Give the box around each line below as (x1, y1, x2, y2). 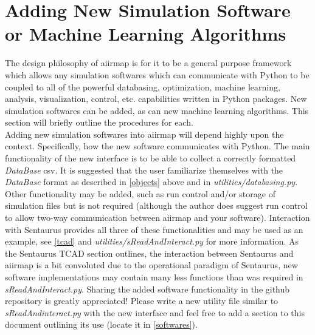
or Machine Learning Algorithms (5, 21, 286, 46)
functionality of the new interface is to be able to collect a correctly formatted (5, 152, 296, 164)
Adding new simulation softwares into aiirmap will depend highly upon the (5, 127, 284, 140)
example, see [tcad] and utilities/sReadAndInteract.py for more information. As (5, 235, 299, 248)
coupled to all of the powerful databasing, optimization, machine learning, (5, 80, 280, 93)
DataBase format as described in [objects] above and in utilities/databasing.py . (5, 175, 298, 188)
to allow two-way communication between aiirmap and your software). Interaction (5, 211, 310, 224)
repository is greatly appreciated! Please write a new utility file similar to (5, 294, 279, 307)
